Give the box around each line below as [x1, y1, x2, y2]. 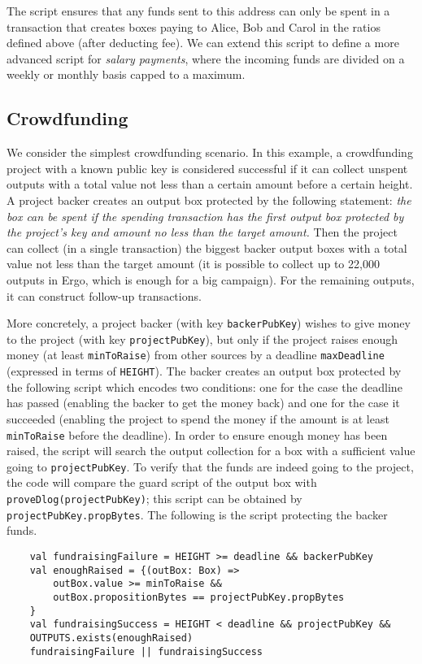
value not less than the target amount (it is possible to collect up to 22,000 [7, 255, 380, 272]
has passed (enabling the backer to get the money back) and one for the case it [7, 394, 400, 411]
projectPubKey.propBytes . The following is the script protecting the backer [7, 506, 388, 523]
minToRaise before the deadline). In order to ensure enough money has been [7, 426, 388, 443]
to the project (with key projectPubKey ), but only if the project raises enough [7, 330, 398, 347]
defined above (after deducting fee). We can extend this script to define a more [7, 34, 399, 51]
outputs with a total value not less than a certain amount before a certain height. [7, 176, 413, 193]
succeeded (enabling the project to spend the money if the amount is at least [7, 410, 389, 427]
